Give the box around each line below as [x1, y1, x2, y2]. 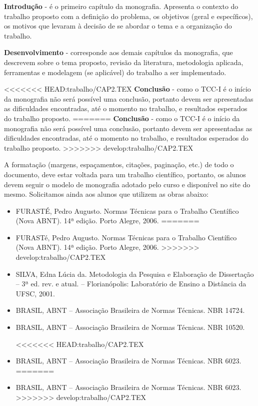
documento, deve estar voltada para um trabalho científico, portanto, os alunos [4, 169, 246, 179]
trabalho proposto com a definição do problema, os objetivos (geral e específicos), [4, 11, 253, 21]
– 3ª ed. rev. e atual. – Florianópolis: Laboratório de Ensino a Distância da [15, 278, 246, 289]
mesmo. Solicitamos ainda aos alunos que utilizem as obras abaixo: [4, 189, 208, 199]
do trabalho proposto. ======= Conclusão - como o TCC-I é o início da [4, 113, 240, 123]
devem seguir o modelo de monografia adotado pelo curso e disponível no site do [4, 179, 250, 189]
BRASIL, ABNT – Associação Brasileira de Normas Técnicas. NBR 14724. [15, 305, 245, 315]
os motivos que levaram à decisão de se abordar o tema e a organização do [4, 21, 232, 31]
